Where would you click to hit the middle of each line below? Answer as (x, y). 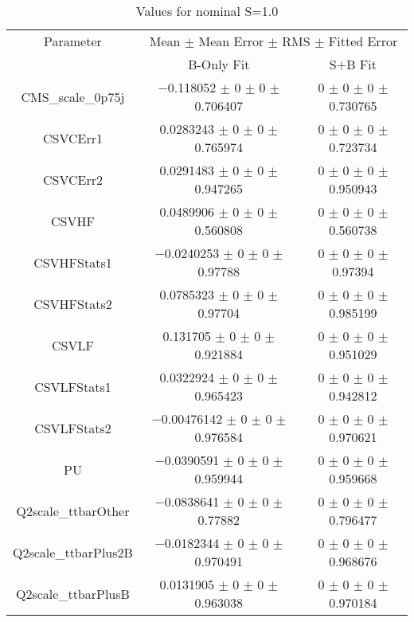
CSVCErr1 (72, 138)
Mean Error (231, 41)
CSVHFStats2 (73, 303)
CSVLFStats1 (73, 386)
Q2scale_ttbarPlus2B (73, 552)
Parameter (73, 41)
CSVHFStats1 (73, 262)
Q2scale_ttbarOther (73, 511)
